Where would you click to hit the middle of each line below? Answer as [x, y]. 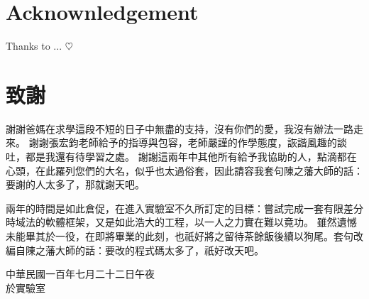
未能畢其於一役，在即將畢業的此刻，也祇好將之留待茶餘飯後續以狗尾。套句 [180, 236]
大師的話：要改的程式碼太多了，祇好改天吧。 [159, 250]
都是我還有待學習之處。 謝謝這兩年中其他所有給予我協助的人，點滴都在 [191, 157]
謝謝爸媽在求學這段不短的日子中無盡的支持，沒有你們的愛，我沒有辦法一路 [180, 128]
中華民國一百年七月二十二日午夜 [80, 274]
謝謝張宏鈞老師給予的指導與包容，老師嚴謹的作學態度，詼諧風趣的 [183, 142]
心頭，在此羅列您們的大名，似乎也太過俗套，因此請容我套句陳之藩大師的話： [184, 170]
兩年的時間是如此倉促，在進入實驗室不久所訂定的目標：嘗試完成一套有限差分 [184, 208]
